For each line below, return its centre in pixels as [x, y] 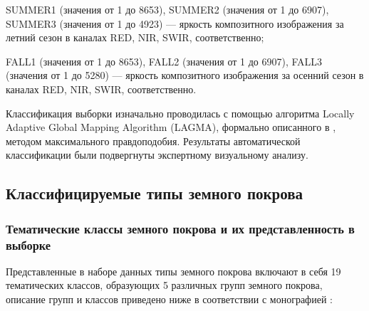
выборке [28, 244]
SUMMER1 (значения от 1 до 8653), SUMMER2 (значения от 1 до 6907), [167, 9]
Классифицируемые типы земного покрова [155, 193]
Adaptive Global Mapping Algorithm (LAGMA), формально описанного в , [171, 127]
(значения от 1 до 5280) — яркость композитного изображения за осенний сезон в [185, 75]
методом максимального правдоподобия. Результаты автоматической [153, 141]
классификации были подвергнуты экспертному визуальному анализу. [157, 155]
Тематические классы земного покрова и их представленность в [180, 228]
